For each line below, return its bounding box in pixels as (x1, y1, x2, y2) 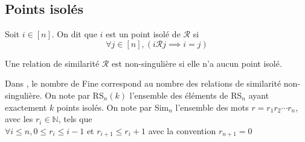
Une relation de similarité (5, 57, 100, 69)
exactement (5, 100, 47, 113)
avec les (5, 113, 33, 125)
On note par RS (45, 88, 104, 101)
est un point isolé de (106, 28, 181, 40)
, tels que (58, 113, 92, 125)
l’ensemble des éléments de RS (129, 88, 242, 101)
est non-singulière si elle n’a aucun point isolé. (111, 57, 282, 69)
